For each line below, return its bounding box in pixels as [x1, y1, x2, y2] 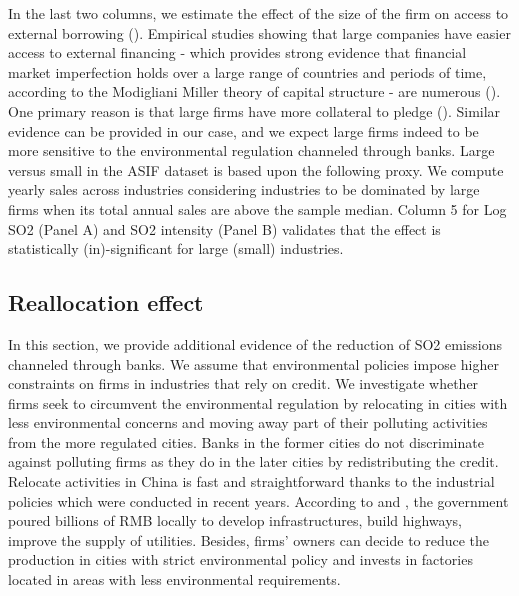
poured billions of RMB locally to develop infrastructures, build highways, [8, 510, 462, 531]
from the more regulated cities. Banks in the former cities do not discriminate [8, 431, 484, 452]
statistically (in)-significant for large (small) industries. [8, 238, 344, 259]
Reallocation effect [8, 287, 204, 318]
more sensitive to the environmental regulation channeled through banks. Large [8, 140, 495, 161]
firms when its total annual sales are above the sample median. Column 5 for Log [8, 198, 507, 219]
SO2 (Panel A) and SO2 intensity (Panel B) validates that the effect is [8, 218, 441, 239]
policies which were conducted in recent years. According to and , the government [8, 490, 509, 511]
